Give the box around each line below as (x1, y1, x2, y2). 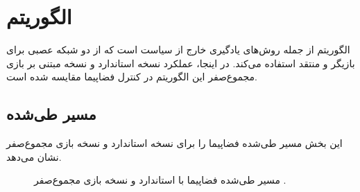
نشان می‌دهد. (6, 149, 62, 164)
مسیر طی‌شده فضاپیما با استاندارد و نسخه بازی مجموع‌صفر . (34, 173, 286, 187)
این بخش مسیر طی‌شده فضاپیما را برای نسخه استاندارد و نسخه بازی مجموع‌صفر (6, 136, 343, 150)
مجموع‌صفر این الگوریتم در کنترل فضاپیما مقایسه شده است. (6, 69, 257, 84)
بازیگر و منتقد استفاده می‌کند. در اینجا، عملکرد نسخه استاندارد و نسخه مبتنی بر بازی (6, 55, 355, 70)
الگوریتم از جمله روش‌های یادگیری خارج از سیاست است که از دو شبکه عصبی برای (6, 42, 350, 57)
